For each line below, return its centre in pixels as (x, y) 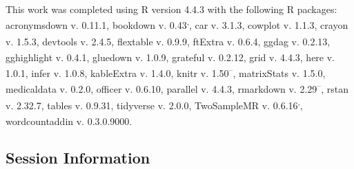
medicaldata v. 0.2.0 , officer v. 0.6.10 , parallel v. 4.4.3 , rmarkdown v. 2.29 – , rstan (177, 88)
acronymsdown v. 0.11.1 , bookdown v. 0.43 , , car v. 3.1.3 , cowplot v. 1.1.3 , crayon (177, 24)
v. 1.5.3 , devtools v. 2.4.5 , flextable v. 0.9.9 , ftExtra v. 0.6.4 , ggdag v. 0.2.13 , (168, 41)
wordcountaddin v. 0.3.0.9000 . (69, 121)
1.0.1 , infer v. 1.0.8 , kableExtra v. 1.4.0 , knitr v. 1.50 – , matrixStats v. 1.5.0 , (166, 72)
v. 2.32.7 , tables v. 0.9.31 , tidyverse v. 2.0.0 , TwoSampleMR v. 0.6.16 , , (154, 104)
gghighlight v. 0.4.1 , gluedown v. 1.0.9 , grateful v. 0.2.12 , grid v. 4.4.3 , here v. (170, 57)
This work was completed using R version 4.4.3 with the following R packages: (171, 9)
